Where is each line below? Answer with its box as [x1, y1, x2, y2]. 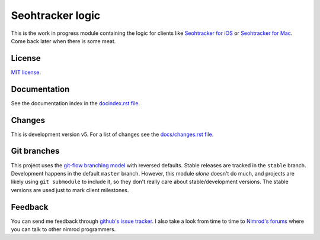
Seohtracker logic [11, 9, 101, 22]
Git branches [11, 146, 60, 156]
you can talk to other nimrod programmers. [11, 226, 116, 233]
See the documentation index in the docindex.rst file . [11, 99, 140, 106]
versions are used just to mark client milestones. [11, 186, 129, 193]
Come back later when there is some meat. [11, 37, 116, 44]
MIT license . [11, 69, 41, 76]
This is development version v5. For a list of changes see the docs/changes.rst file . [11, 131, 214, 138]
